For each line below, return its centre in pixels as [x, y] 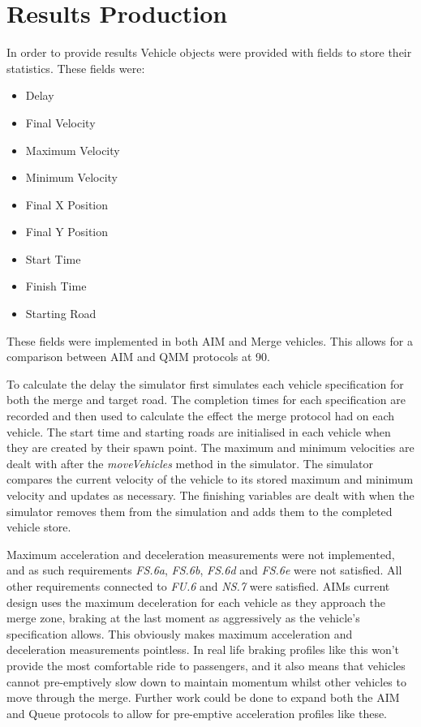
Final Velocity [60, 122]
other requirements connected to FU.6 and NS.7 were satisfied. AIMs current [198, 585]
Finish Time [56, 286]
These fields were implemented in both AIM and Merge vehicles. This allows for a [210, 340]
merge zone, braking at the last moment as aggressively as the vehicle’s [183, 618]
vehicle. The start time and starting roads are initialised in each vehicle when [199, 431]
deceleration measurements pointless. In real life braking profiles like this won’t [203, 650]
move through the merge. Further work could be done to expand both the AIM [203, 697]
